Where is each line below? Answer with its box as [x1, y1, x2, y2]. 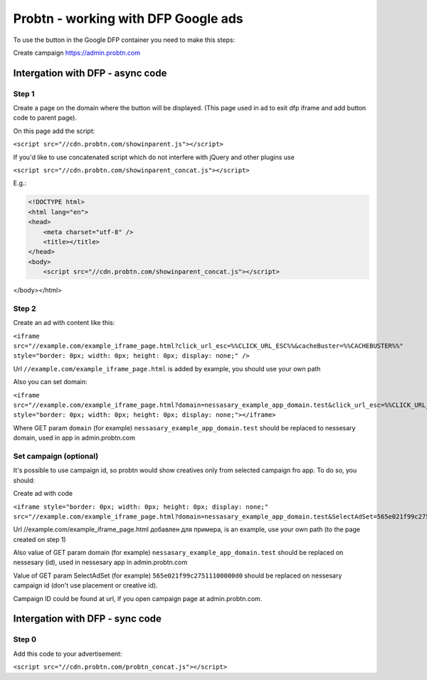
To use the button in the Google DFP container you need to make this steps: [13, 36, 236, 44]
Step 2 [13, 303, 36, 313]
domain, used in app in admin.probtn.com [13, 434, 135, 442]
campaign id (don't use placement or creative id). [13, 581, 158, 590]
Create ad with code [13, 489, 73, 498]
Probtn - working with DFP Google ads [13, 11, 243, 26]
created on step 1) [13, 535, 67, 543]
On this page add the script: [13, 127, 95, 135]
